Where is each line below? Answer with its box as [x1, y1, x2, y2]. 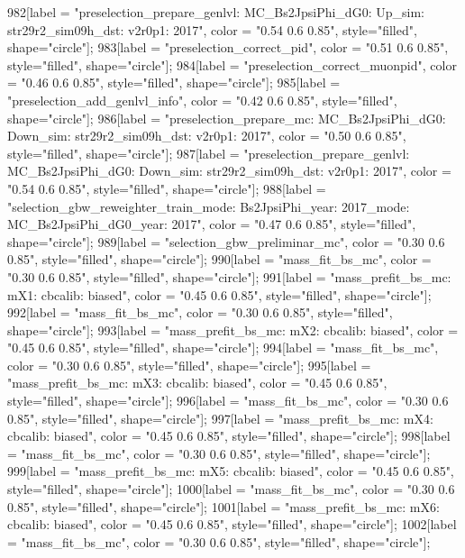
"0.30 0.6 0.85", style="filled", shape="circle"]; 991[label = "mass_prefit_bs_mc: [7, 267, 451, 286]
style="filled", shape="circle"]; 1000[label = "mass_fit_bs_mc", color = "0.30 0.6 [7, 480, 455, 499]
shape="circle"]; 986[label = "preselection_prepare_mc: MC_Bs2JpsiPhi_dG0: [7, 108, 446, 127]
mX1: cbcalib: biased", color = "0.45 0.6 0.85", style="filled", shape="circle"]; [7, 285, 432, 304]
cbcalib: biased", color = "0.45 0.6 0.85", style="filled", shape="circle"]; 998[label [7, 426, 451, 445]
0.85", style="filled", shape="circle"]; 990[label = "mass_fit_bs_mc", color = [7, 250, 432, 269]
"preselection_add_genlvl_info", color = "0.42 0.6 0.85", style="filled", [7, 90, 397, 109]
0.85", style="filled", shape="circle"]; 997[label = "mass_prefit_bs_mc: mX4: [7, 408, 433, 427]
